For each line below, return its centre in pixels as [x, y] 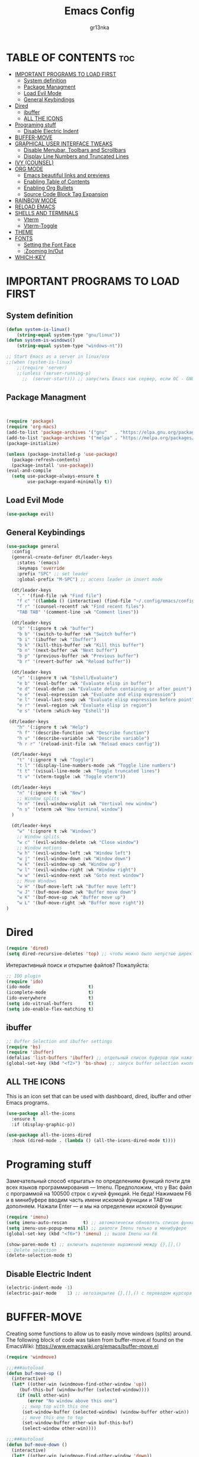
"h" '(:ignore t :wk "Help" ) [53, 727]
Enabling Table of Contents [57, 181]
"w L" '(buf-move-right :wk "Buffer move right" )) [81, 903]
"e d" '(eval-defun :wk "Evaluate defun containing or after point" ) [105, 689]
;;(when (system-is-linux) [39, 362]
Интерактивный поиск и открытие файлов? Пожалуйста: [78, 965]
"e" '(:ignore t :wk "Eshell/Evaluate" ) [67, 678]
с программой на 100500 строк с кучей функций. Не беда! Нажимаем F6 [99, 1194]
